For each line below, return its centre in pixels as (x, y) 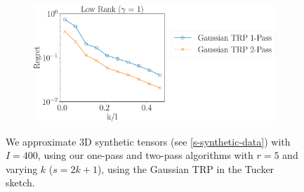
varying (22, 168)
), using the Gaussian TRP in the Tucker (186, 168)
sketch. (20, 183)
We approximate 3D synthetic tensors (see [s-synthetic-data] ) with (148, 141)
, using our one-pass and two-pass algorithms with (145, 155)
